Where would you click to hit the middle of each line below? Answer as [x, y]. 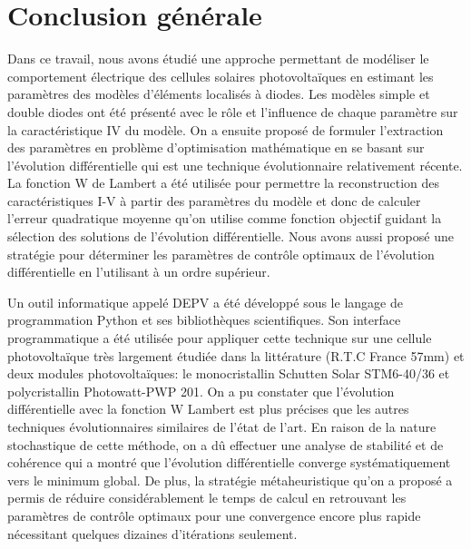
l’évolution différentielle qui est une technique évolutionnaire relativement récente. [235, 165]
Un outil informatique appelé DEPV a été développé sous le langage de [205, 302]
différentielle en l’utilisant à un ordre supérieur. [139, 272]
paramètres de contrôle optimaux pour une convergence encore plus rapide [214, 515]
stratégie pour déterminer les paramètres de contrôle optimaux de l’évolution [221, 254]
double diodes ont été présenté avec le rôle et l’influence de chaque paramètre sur [233, 111]
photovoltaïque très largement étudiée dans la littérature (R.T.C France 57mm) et [236, 355]
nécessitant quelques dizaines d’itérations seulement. [152, 533]
